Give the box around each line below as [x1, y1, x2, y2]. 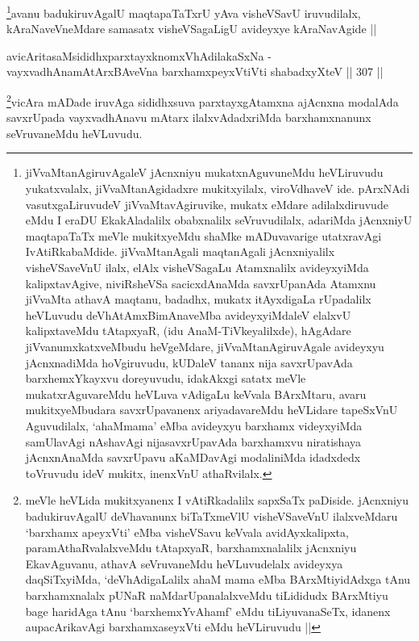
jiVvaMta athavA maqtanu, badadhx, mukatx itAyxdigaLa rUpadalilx [25, 291, 371, 308]
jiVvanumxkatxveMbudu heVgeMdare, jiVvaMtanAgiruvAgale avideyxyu [25, 338, 384, 354]
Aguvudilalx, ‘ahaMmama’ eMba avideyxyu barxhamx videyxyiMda [25, 417, 363, 434]
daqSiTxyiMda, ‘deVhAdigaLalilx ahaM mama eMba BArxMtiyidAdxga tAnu [25, 571, 411, 588]
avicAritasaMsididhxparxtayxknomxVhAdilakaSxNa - [6, 47, 272, 64]
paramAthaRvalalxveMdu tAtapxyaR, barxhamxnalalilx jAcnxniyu [25, 539, 357, 556]
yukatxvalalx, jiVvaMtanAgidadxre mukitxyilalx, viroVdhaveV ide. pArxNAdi [25, 180, 410, 197]
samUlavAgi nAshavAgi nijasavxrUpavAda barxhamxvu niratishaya [25, 433, 362, 450]
